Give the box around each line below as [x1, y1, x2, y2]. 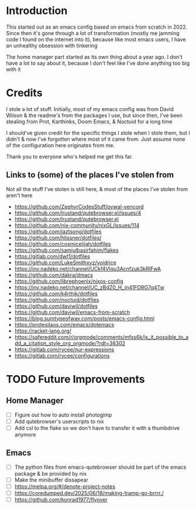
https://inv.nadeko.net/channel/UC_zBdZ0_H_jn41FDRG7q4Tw [14, 283, 165, 290]
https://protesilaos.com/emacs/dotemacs [14, 321, 115, 328]
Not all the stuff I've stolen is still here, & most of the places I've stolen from [6, 185, 188, 192]
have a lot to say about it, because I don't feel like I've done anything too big [6, 60, 190, 67]
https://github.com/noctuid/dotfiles [14, 296, 99, 303]
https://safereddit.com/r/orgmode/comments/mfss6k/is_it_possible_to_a [14, 333, 189, 340]
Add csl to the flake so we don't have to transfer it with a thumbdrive [14, 424, 180, 431]
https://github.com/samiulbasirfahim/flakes [14, 247, 119, 254]
